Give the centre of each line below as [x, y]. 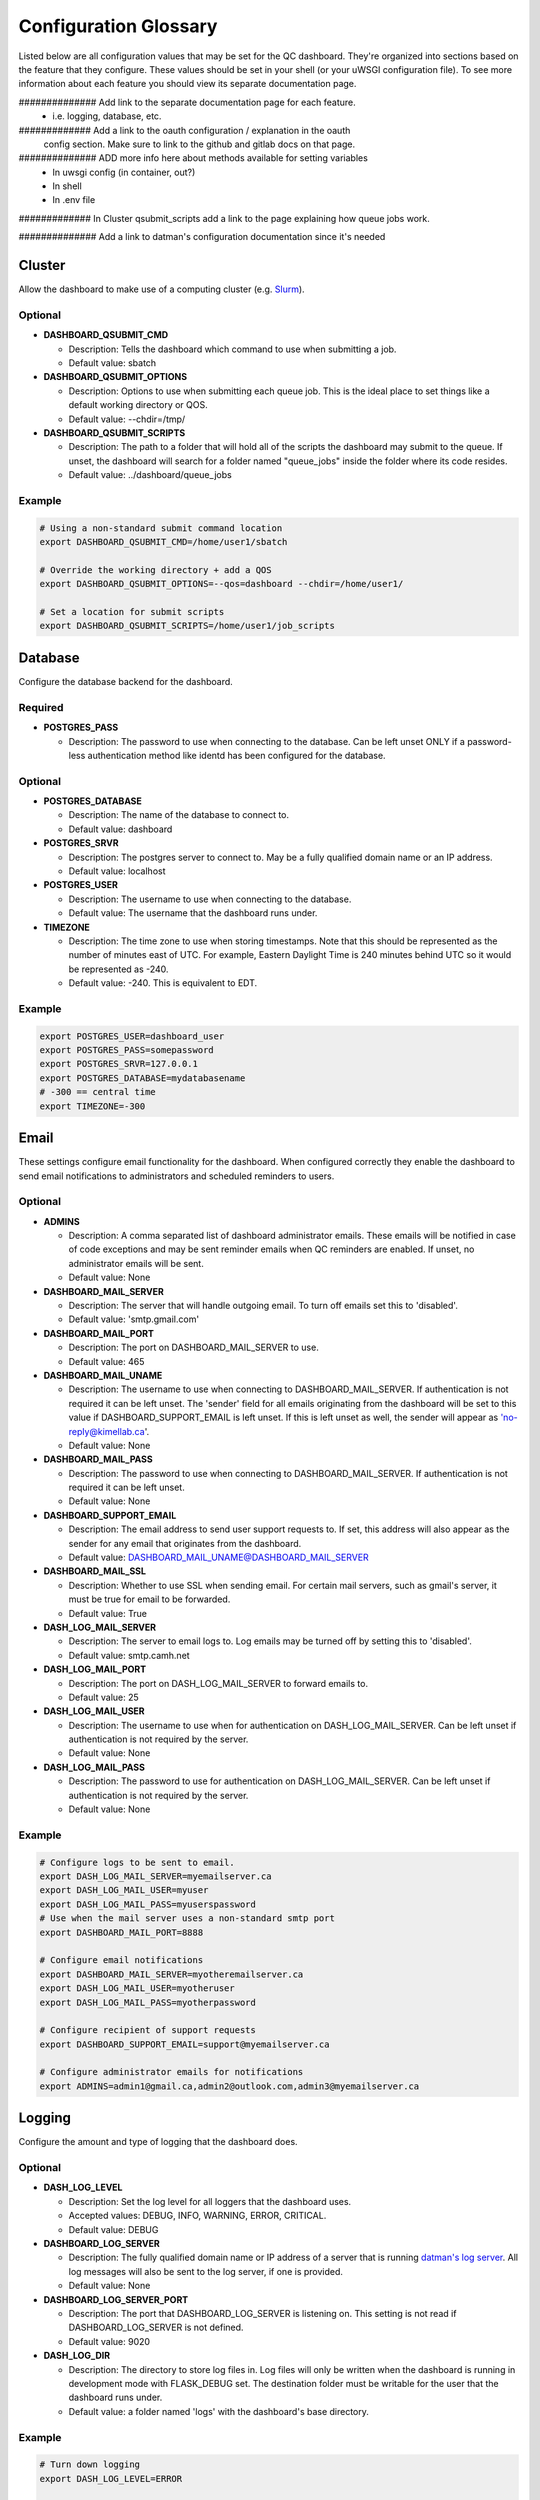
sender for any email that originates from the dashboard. [185, 1543]
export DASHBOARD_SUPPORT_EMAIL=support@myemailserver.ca [184, 2044]
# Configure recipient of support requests [148, 2030]
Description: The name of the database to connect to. [179, 815]
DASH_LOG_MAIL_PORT [95, 1669]
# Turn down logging [89, 2464]
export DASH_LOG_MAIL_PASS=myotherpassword [148, 2002]
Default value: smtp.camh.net [129, 1655]
